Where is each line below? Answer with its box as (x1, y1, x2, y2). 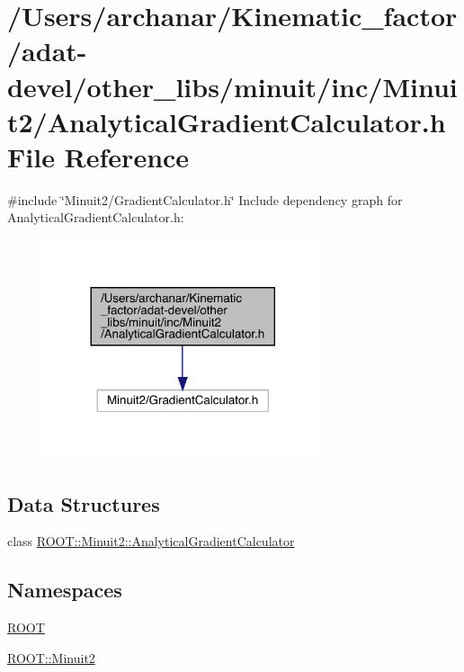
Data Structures (7, 489, 160, 517)
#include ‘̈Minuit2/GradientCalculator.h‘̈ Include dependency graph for (7, 190, 403, 209)
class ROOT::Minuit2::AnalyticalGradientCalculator (7, 532, 295, 551)
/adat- (7, 32, 87, 69)
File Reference (7, 138, 190, 175)
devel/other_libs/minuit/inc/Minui (7, 67, 458, 104)
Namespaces (7, 576, 122, 604)
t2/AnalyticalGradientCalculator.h (7, 103, 446, 139)
